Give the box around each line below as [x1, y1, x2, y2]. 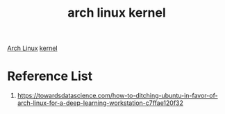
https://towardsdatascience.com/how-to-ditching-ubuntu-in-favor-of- [17, 92, 218, 100]
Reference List [7, 68, 92, 84]
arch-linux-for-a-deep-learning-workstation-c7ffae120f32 [17, 99, 184, 107]
